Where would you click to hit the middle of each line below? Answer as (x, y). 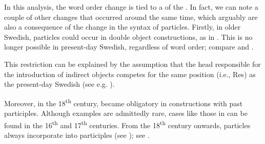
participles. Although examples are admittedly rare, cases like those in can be (126, 113)
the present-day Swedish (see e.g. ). (59, 84)
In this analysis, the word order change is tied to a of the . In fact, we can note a (131, 7)
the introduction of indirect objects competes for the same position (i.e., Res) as (130, 74)
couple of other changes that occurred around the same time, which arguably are (131, 17)
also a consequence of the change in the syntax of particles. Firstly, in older (123, 27)
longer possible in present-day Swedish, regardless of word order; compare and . (129, 47)
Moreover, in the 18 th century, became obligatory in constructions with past (124, 102)
